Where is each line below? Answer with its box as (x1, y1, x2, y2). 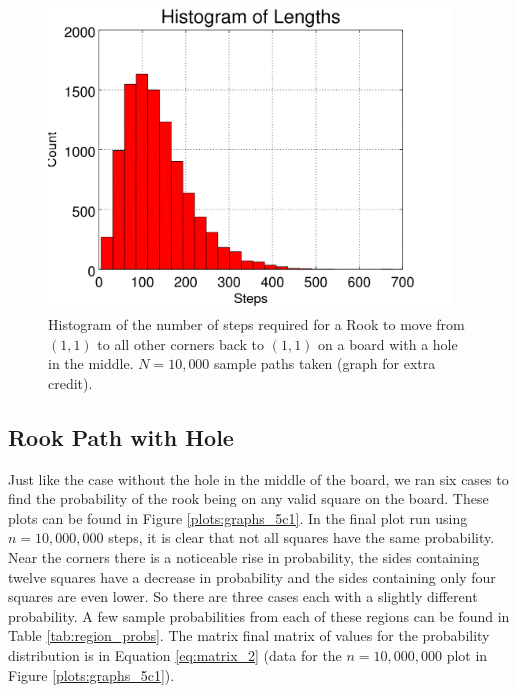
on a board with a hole (318, 333, 458, 354)
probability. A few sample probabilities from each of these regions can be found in (8, 605, 510, 626)
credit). (48, 372, 93, 393)
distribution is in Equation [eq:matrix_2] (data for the (8, 645, 342, 665)
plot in (446, 645, 488, 665)
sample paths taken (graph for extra (214, 353, 436, 374)
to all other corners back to (97, 333, 264, 354)
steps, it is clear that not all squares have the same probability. (108, 527, 495, 548)
